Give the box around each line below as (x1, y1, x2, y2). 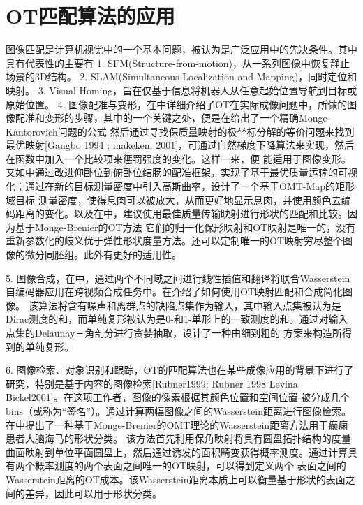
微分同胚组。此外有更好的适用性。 (24, 247, 181, 262)
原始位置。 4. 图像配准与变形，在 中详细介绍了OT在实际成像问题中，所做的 (6, 96, 348, 111)
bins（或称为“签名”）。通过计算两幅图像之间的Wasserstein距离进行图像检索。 (6, 403, 352, 418)
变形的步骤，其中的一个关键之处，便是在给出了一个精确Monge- (44, 110, 331, 125)
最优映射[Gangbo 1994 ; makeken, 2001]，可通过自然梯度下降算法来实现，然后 (6, 138, 355, 152)
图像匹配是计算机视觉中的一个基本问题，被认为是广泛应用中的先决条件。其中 (6, 42, 357, 57)
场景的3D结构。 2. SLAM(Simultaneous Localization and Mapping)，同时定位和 (6, 69, 357, 84)
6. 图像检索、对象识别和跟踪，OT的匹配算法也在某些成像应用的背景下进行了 (6, 363, 354, 377)
